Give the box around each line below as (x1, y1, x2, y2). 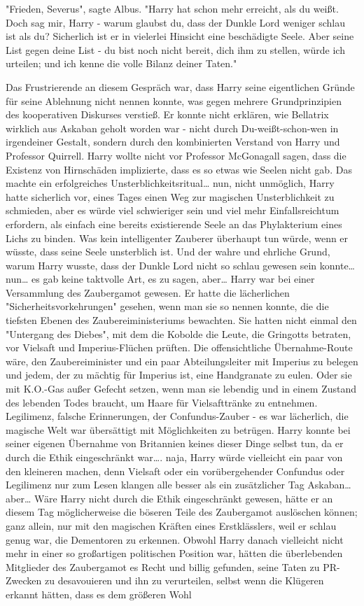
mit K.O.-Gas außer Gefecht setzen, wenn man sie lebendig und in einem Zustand (6, 381, 357, 396)
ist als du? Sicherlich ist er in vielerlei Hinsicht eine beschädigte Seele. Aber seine (6, 29, 354, 43)
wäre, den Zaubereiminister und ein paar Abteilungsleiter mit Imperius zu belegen (6, 353, 358, 368)
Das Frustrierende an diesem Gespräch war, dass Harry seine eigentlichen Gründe (6, 79, 355, 94)
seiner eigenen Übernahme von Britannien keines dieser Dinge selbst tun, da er (6, 436, 344, 451)
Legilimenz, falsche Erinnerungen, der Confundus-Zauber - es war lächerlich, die (6, 409, 349, 423)
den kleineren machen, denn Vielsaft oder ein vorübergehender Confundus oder (6, 463, 345, 478)
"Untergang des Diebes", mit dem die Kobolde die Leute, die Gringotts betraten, (6, 326, 351, 341)
